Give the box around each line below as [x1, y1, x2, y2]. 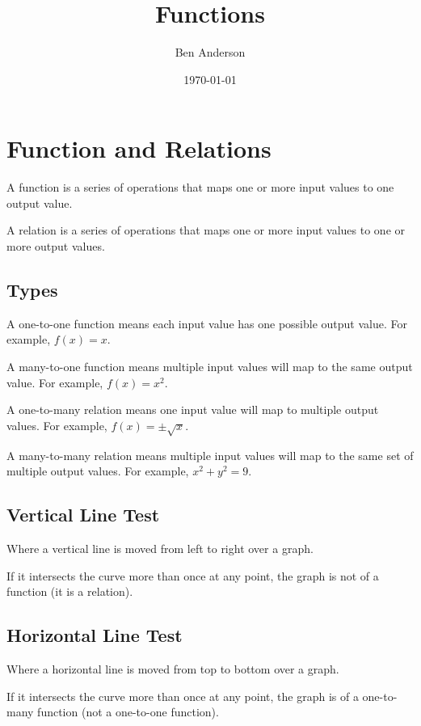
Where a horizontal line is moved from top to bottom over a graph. [6, 660, 339, 677]
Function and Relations [6, 132, 272, 165]
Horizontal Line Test [6, 623, 183, 648]
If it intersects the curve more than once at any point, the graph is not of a [6, 567, 379, 584]
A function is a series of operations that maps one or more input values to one [6, 179, 394, 196]
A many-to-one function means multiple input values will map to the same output [6, 358, 413, 375]
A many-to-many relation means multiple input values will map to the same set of [6, 446, 414, 463]
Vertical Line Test [6, 502, 160, 527]
